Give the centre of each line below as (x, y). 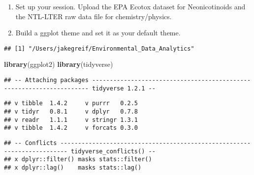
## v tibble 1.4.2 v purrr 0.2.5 (71, 103)
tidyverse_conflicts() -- (113, 151)
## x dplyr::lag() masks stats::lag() (73, 167)
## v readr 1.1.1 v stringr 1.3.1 (71, 120)
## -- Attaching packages (46, 80)
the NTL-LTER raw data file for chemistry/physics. (94, 16)
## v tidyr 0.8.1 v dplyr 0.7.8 (71, 112)
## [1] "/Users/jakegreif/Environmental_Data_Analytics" (99, 48)
